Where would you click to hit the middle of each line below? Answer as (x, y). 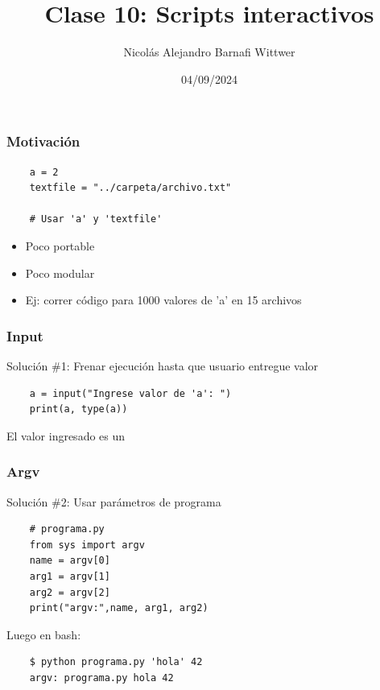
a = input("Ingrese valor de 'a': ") (130, 393)
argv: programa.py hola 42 (101, 678)
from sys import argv (87, 545)
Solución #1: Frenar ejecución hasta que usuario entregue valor (163, 365)
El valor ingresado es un (66, 435)
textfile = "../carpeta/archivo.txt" (130, 188)
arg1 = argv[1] (70, 576)
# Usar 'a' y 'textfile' (96, 219)
